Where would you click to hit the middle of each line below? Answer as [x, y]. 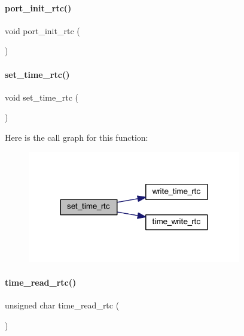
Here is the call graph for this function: [77, 137]
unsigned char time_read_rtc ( [62, 305]
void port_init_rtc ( [42, 30]
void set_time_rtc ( [42, 97]
